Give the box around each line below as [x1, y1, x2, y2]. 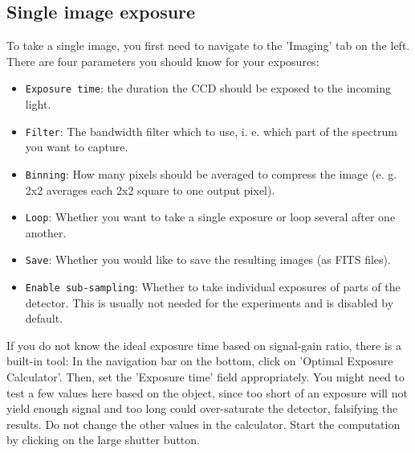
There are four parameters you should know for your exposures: [6, 52, 319, 69]
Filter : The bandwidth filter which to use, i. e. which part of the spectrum [25, 122, 398, 139]
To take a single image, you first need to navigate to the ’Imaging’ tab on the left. [6, 37, 410, 54]
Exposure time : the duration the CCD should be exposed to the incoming [25, 80, 391, 97]
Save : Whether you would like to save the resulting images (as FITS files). [25, 251, 391, 268]
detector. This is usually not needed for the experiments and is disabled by [25, 294, 394, 311]
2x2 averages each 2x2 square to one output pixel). [25, 181, 275, 198]
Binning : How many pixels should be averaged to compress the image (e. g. [25, 165, 397, 182]
